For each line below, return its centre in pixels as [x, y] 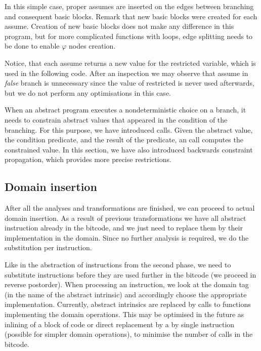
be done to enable [32, 46]
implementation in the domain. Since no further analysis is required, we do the [127, 237]
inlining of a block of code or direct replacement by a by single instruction [120, 324]
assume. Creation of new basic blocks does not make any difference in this [119, 26]
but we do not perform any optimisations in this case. [88, 92]
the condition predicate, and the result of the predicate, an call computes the [124, 140]
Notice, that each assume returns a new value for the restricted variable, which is [130, 63]
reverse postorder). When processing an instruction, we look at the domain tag [127, 284]
